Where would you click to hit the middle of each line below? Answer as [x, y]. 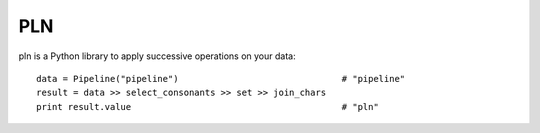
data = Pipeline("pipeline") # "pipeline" [221, 78]
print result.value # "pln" [207, 106]
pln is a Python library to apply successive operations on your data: [157, 56]
